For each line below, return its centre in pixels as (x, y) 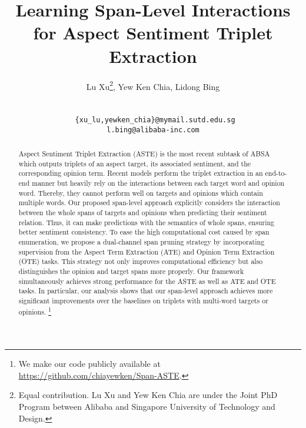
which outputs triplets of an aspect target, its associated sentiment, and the (135, 163)
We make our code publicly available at (89, 364)
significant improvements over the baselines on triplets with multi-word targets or (143, 300)
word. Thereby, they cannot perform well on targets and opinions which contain (141, 193)
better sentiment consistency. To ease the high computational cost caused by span (144, 232)
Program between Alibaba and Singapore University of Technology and (147, 406)
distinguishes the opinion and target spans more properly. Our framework (131, 271)
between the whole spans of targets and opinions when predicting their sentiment (143, 212)
